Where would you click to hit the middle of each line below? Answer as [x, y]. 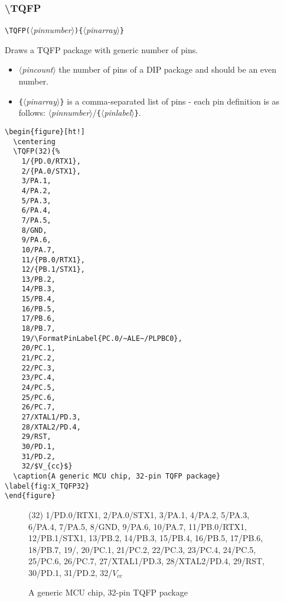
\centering [34, 141]
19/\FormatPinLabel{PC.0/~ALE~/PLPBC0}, [102, 338]
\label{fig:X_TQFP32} [47, 486]
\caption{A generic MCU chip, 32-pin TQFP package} [117, 476]
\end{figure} [30, 496]
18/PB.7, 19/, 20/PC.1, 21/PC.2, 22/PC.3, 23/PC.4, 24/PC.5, [142, 549]
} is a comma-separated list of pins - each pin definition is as [170, 101]
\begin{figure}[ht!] [45, 131]
